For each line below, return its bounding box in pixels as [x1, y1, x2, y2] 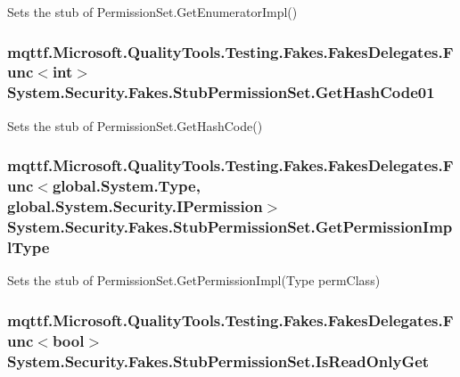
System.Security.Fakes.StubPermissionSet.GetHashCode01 [7, 81, 435, 103]
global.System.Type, [52, 175, 201, 197]
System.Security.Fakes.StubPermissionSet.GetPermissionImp [7, 215, 453, 237]
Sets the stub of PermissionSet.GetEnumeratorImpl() [7, 3, 298, 20]
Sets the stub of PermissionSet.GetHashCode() [7, 116, 263, 135]
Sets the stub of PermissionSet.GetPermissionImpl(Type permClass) [7, 271, 381, 290]
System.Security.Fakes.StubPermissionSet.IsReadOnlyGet [7, 349, 430, 372]
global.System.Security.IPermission [7, 195, 263, 217]
